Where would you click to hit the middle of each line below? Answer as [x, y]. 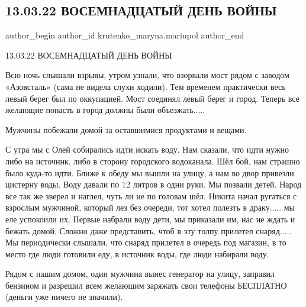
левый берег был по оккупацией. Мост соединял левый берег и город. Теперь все [152, 98]
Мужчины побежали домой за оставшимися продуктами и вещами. [126, 129]
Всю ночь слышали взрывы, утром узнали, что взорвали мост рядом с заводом [147, 75]
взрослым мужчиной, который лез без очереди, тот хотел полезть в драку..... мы [150, 207]
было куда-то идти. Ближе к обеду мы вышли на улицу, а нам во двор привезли [150, 172]
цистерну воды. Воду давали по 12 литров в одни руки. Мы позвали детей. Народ [154, 184]
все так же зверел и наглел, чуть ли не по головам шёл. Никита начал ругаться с [151, 195]
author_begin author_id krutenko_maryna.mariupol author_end [125, 35]
